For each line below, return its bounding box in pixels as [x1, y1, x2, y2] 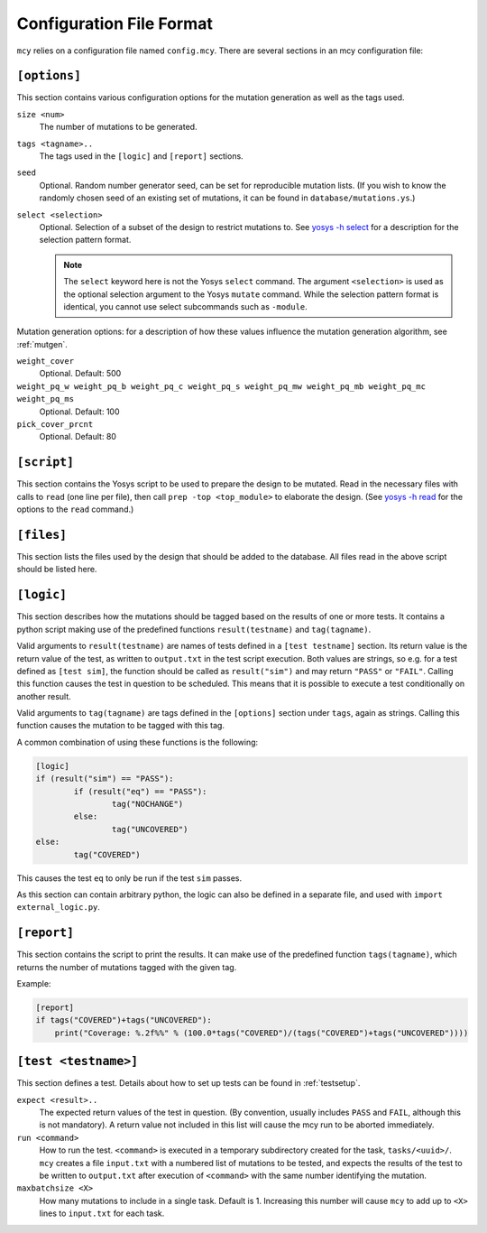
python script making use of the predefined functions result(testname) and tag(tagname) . [16, 624, 372, 635]
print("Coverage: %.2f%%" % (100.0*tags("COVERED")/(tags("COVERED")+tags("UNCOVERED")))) [54, 1027, 469, 1038]
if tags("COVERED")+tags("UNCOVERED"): [35, 1015, 212, 1025]
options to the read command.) [16, 504, 134, 515]
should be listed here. [16, 564, 97, 575]
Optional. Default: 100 [39, 406, 121, 417]
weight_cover [16, 357, 75, 366]
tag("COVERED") [73, 849, 142, 859]
